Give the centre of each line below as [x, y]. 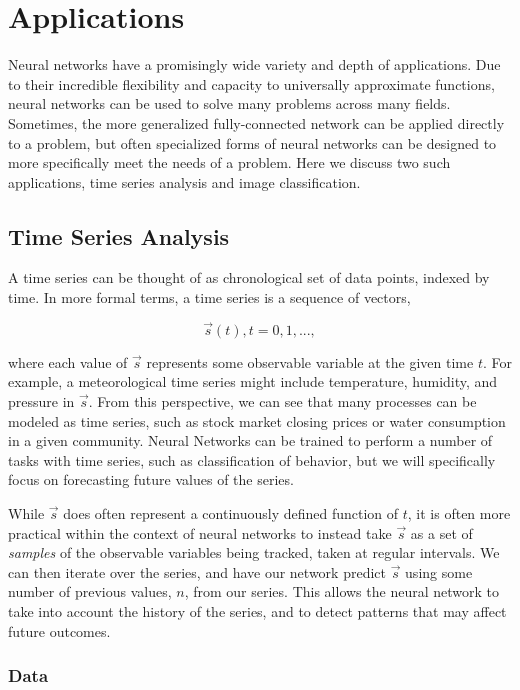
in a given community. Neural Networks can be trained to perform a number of [250, 440]
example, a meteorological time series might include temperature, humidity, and [253, 381]
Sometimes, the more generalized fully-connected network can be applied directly [256, 122]
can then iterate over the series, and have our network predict [197, 571]
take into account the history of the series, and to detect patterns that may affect [257, 611]
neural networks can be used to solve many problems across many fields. [229, 103]
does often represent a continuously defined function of [231, 513]
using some [439, 571]
